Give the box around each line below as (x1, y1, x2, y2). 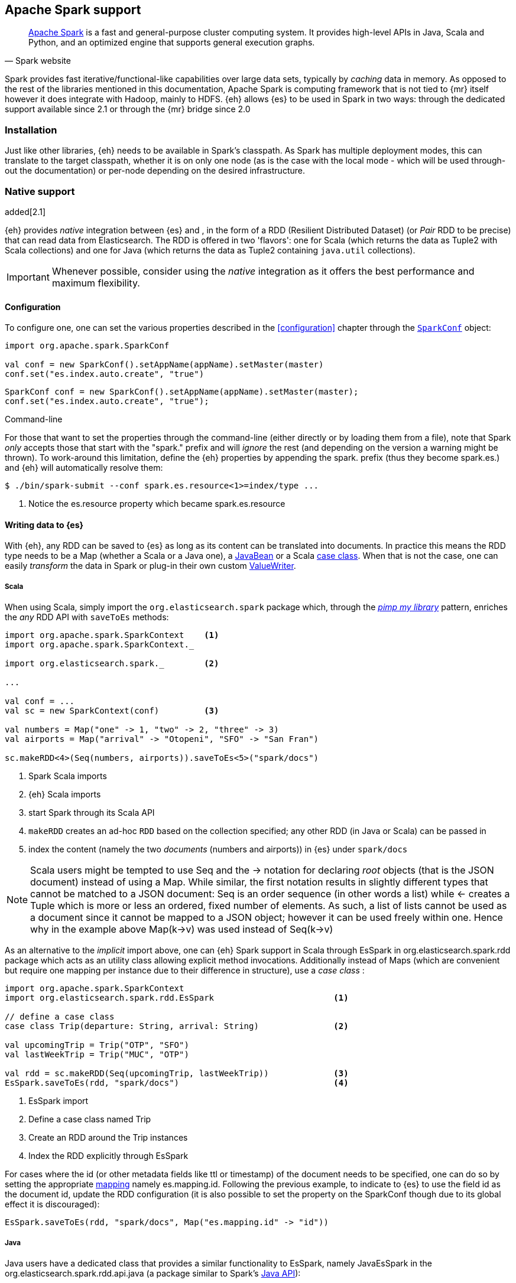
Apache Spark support (5, 2, 141, 17)
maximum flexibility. (51, 276, 140, 289)
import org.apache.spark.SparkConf (5, 341, 170, 351)
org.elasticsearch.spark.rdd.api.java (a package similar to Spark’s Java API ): (5, 1268, 301, 1278)
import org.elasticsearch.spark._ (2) (5, 659, 219, 669)
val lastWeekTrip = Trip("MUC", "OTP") (5, 1050, 189, 1060)
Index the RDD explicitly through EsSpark (28, 1151, 189, 1161)
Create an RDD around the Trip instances (28, 1132, 188, 1143)
